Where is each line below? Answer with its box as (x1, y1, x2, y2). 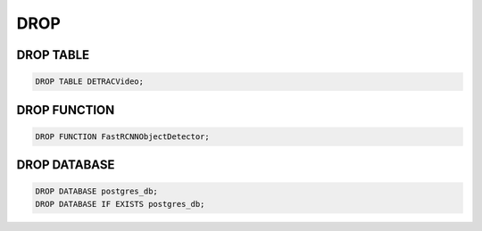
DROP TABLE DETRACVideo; (35, 77, 145, 87)
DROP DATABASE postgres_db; (35, 186, 158, 196)
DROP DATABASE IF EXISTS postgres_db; (35, 199, 205, 209)
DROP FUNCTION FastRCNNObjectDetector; (35, 131, 210, 142)
